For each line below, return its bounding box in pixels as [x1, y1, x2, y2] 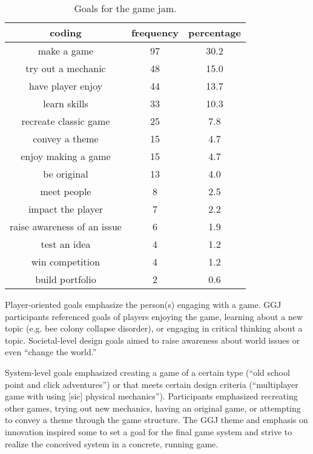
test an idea [41, 237, 91, 251]
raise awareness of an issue [10, 219, 122, 233]
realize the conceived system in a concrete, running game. [5, 437, 219, 450]
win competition [31, 255, 100, 269]
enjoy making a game [21, 149, 111, 163]
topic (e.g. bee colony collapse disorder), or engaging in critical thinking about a [5, 322, 303, 335]
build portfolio [35, 272, 96, 286]
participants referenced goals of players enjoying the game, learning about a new [5, 310, 303, 322]
